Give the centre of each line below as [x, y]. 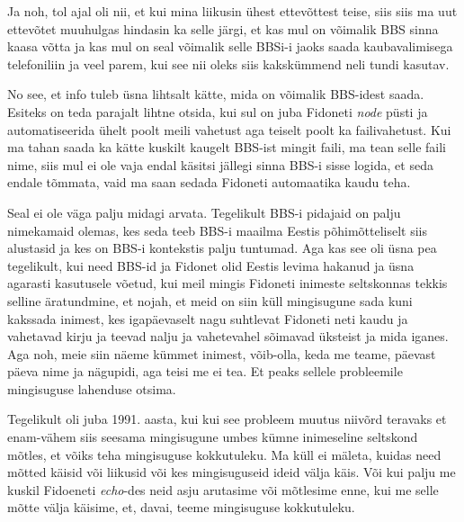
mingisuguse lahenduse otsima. [92, 388]
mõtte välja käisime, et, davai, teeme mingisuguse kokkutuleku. [181, 507]
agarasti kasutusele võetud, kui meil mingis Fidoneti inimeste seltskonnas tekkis [228, 283]
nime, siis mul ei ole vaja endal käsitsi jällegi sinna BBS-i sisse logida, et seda [220, 164]
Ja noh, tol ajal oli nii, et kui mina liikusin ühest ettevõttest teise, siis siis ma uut [232, 11]
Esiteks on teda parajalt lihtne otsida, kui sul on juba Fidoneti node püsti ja [218, 111]
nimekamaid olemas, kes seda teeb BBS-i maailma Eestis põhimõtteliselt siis [218, 230]
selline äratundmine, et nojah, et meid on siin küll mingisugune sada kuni [210, 300]
